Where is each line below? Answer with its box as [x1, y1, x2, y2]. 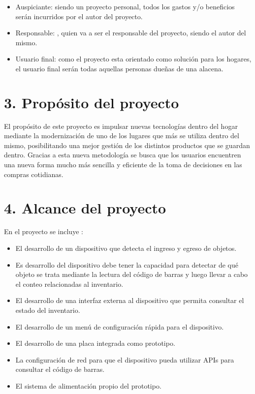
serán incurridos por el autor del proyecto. [15, 11, 143, 21]
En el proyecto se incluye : [4, 226, 83, 237]
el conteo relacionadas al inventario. [15, 278, 124, 289]
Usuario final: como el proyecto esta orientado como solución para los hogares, [15, 54, 252, 64]
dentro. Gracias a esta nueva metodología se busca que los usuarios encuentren [4, 150, 241, 160]
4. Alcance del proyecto [4, 198, 166, 218]
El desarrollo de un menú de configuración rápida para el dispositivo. [15, 321, 224, 332]
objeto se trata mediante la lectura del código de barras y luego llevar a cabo [15, 269, 248, 279]
